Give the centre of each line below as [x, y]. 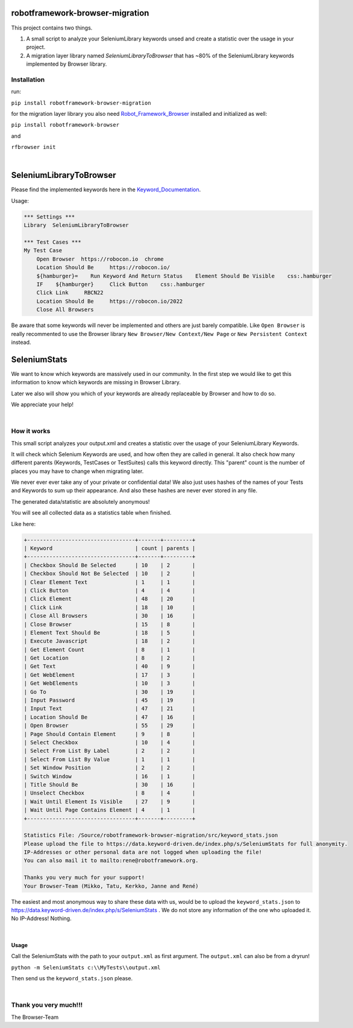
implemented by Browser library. [67, 64]
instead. [21, 342]
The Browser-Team [35, 1017]
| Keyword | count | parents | [110, 548]
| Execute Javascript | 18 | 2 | [110, 641]
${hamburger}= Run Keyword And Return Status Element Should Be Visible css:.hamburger [184, 276]
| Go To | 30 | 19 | [110, 692]
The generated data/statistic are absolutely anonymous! [80, 501]
